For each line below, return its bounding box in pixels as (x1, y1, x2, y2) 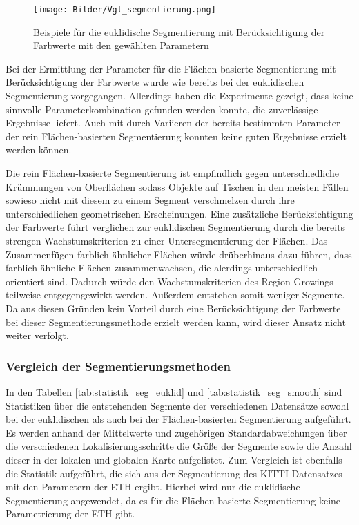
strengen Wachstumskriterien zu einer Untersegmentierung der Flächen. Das (6, 233, 328, 247)
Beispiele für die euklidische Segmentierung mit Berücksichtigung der (33, 24, 325, 39)
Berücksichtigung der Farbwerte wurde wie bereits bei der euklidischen (6, 75, 304, 89)
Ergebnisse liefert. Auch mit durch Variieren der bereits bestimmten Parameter (6, 115, 340, 130)
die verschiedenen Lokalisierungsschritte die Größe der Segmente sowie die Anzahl (6, 439, 352, 453)
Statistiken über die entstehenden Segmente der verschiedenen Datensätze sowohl (6, 398, 349, 412)
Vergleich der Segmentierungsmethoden (6, 357, 231, 374)
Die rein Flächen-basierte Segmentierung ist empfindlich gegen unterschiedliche (6, 166, 339, 180)
